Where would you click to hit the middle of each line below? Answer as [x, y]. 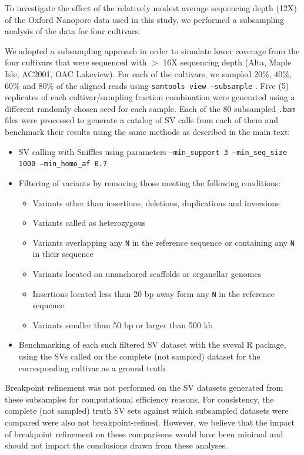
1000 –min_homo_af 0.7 [63, 164]
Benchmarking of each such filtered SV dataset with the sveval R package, [152, 344]
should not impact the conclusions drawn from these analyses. [116, 445]
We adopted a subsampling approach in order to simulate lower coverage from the [152, 50]
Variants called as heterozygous [89, 222]
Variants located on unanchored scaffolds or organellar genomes [147, 273]
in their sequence [63, 254]
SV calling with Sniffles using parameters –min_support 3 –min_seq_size [153, 151]
